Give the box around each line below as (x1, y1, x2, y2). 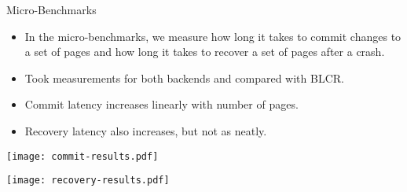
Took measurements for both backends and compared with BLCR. (24, 69, 344, 86)
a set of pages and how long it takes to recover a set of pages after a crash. (24, 43, 385, 60)
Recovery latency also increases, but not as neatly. (24, 122, 267, 138)
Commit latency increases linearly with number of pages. (24, 96, 299, 113)
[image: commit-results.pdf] (6, 150, 159, 162)
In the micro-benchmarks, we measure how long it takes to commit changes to (24, 28, 401, 44)
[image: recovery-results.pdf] (6, 175, 170, 186)
